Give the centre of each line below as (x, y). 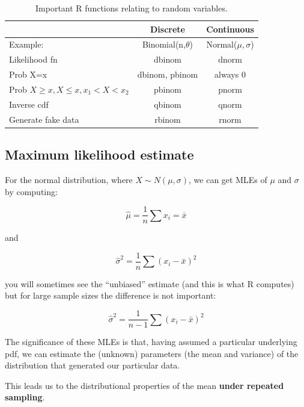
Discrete (167, 29)
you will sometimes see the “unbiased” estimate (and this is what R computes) (150, 283)
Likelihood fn (33, 59)
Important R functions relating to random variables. (132, 8)
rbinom (168, 119)
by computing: (31, 191)
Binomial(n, (164, 44)
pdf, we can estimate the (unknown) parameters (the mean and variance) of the (152, 353)
